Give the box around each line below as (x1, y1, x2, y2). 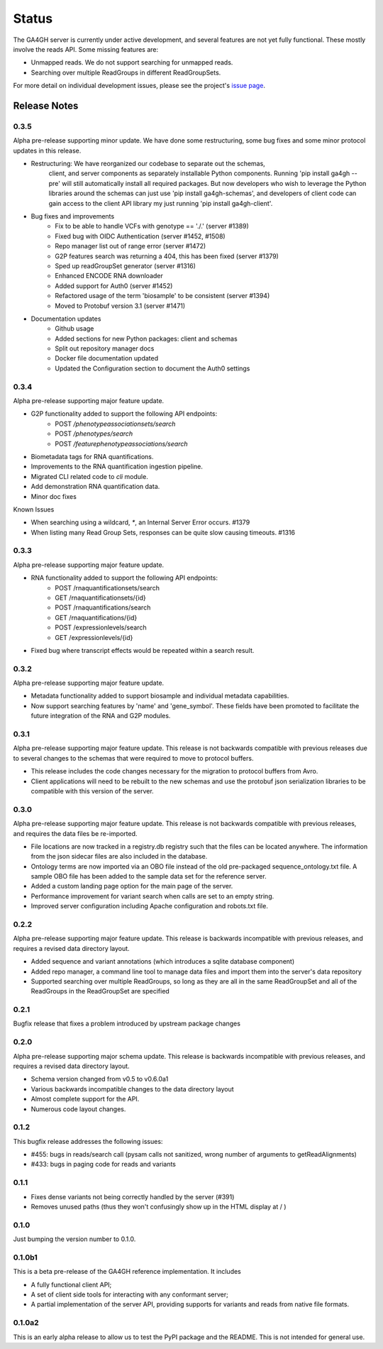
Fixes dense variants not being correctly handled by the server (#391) (30, 1192, 235, 1201)
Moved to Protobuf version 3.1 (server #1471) (55, 302, 186, 310)
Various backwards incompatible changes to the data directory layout (30, 1084, 234, 1093)
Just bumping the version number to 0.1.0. (13, 1235, 136, 1243)
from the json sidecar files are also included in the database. (30, 852, 208, 861)
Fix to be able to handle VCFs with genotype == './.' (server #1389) (55, 222, 250, 231)
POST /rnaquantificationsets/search (55, 583, 160, 592)
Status (13, 11, 53, 26)
